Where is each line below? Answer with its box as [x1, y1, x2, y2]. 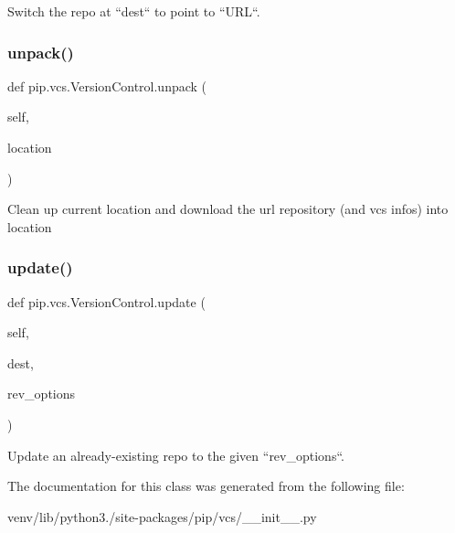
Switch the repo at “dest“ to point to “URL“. [7, 2, 260, 20]
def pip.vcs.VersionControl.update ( [7, 292, 206, 311]
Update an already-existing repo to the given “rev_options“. [7, 445, 344, 464]
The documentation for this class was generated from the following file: [7, 476, 405, 496]
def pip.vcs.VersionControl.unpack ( [7, 76, 207, 95]
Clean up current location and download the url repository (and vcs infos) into [7, 199, 449, 219]
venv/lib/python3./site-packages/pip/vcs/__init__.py [7, 506, 317, 526]
